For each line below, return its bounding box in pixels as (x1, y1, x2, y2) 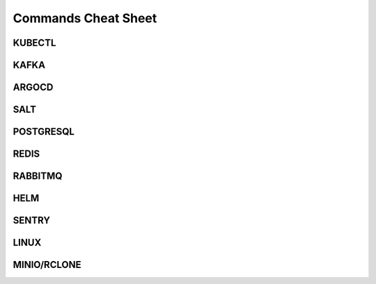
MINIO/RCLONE (13, 259, 81, 271)
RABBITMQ (13, 171, 63, 182)
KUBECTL (13, 37, 56, 49)
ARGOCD (13, 81, 54, 93)
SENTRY (13, 214, 51, 226)
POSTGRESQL (13, 126, 75, 138)
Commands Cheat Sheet (13, 10, 157, 26)
